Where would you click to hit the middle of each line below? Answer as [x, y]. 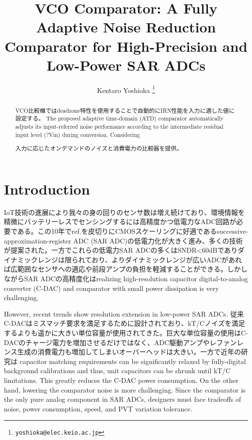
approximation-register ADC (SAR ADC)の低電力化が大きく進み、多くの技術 [123, 240]
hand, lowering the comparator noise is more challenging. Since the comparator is [125, 389]
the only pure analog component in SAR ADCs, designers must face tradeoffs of [123, 399]
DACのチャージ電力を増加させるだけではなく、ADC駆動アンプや [107, 342]
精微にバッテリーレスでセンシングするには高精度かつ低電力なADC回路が [120, 221]
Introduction [47, 189]
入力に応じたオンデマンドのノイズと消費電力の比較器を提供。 [99, 148]
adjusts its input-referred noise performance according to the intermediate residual [119, 127]
